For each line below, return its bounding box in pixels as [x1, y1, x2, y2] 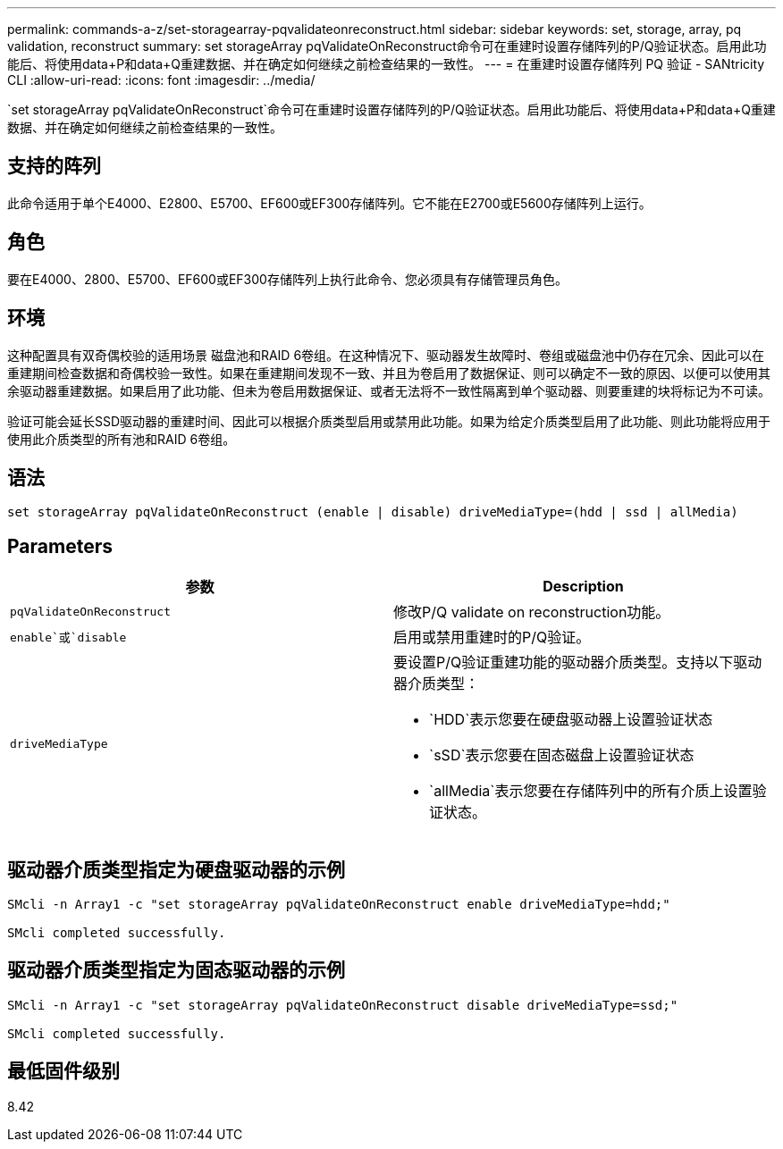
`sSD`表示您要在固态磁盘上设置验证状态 [429, 746, 695, 765]
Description [543, 577, 624, 596]
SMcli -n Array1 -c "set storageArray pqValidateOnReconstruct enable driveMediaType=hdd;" [7, 897, 670, 912]
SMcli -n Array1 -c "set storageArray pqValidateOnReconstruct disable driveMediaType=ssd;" [7, 997, 678, 1012]
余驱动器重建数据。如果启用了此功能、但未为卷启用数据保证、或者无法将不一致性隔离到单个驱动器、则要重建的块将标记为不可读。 [7, 382, 770, 398]
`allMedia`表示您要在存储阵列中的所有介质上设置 [429, 782, 753, 801]
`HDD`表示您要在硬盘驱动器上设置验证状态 [429, 710, 713, 729]
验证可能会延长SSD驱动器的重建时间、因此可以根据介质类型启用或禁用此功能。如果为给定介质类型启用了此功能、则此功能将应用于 [7, 413, 771, 429]
